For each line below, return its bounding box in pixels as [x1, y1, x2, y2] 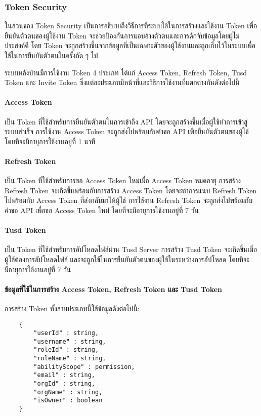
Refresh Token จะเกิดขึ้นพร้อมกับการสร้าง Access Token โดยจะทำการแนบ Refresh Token [5, 185, 257, 195]
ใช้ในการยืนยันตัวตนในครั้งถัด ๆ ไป [5, 50, 98, 60]
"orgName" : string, [33, 388, 103, 396]
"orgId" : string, [33, 380, 95, 388]
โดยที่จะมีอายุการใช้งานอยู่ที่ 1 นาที [5, 136, 96, 146]
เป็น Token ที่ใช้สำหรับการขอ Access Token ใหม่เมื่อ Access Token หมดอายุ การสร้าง [5, 175, 241, 186]
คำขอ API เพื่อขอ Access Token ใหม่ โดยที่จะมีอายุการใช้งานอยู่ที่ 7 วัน [5, 204, 199, 215]
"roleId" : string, [33, 346, 99, 354]
